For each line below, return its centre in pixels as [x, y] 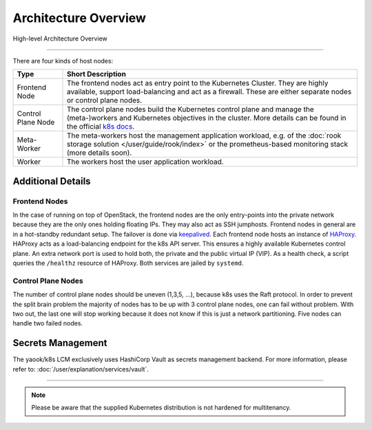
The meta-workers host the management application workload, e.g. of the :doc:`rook [204, 136]
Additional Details [52, 181]
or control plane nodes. [104, 100]
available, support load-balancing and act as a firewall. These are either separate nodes [209, 92]
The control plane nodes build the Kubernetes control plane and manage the [190, 109]
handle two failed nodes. [48, 323]
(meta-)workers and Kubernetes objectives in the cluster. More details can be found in [206, 118]
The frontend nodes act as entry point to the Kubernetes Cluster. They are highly [197, 83]
